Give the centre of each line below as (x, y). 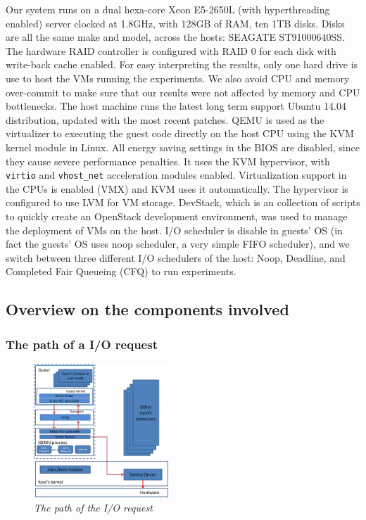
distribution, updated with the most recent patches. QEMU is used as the (165, 119)
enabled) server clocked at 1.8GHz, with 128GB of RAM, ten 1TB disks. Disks (175, 23)
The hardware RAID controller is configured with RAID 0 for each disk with (171, 50)
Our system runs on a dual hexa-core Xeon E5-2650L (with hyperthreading (168, 9)
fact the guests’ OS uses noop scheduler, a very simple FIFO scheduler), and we (178, 244)
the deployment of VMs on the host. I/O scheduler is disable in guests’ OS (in (174, 230)
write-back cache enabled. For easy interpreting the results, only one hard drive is (182, 64)
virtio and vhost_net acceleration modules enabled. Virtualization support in (176, 175)
